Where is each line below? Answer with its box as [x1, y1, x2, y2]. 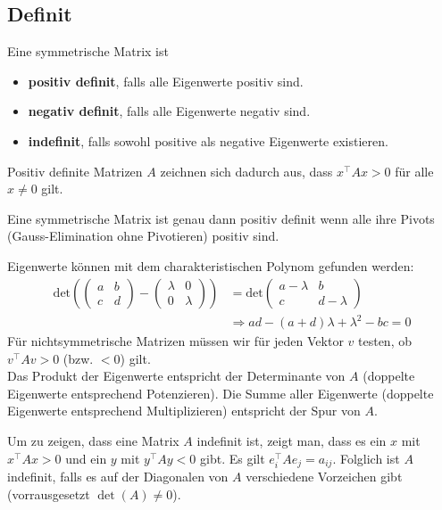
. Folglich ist [332, 448, 400, 467]
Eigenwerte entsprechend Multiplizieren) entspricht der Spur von [7, 401, 361, 420]
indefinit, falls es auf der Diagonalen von [7, 467, 229, 486]
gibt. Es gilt [200, 448, 265, 467]
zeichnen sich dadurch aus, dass [160, 161, 333, 180]
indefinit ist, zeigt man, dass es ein [196, 432, 387, 450]
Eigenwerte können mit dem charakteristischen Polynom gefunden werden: [7, 256, 414, 275]
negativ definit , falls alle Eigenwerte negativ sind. [28, 102, 311, 120]
